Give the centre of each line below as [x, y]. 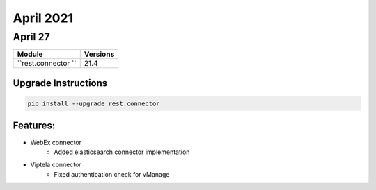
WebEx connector [56, 142]
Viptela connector [56, 165]
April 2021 [43, 18]
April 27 [31, 37]
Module [30, 54]
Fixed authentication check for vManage [112, 174]
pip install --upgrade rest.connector [94, 104]
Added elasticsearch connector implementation [122, 152]
